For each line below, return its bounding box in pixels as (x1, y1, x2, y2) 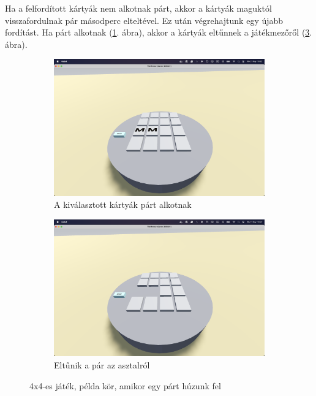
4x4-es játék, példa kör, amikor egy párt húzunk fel (29, 379, 221, 392)
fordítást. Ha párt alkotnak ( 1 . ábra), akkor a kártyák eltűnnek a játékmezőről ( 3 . (5, 26, 312, 39)
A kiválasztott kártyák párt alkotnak (54, 198, 192, 211)
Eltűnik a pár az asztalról (54, 358, 150, 371)
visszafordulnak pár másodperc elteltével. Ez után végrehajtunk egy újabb (5, 13, 284, 26)
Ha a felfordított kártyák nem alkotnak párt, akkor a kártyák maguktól (5, 2, 272, 14)
